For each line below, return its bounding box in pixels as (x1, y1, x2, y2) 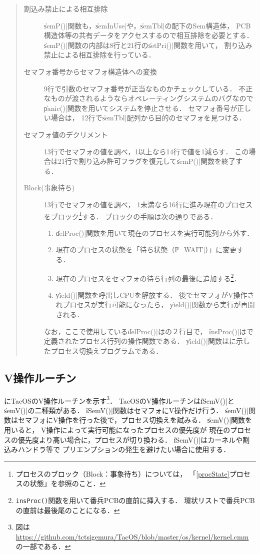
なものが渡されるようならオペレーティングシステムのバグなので (43, 93, 253, 103)
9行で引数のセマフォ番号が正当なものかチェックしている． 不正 (43, 83, 253, 93)
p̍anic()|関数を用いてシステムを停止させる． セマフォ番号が (43, 102, 237, 113)
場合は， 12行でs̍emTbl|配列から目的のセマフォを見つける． (50, 112, 246, 123)
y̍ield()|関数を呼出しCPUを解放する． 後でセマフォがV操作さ (55, 289, 254, 300)
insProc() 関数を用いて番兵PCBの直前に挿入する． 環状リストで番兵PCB (15, 495, 255, 505)
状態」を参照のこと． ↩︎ (29, 478, 106, 489)
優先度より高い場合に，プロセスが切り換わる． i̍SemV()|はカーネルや (17, 434, 243, 445)
